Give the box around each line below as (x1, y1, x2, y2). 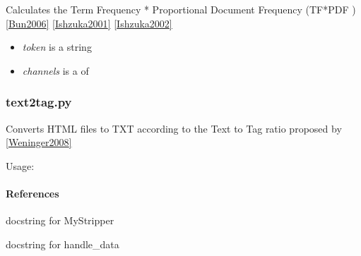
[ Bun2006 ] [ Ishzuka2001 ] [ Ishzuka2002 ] (6, 16, 172, 30)
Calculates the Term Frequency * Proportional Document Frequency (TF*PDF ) (6, 2, 356, 16)
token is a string (22, 39, 92, 54)
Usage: (6, 158, 35, 173)
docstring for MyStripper (6, 213, 114, 228)
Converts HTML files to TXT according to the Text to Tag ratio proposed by (6, 121, 342, 135)
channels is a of (22, 63, 89, 78)
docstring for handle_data (6, 236, 119, 251)
